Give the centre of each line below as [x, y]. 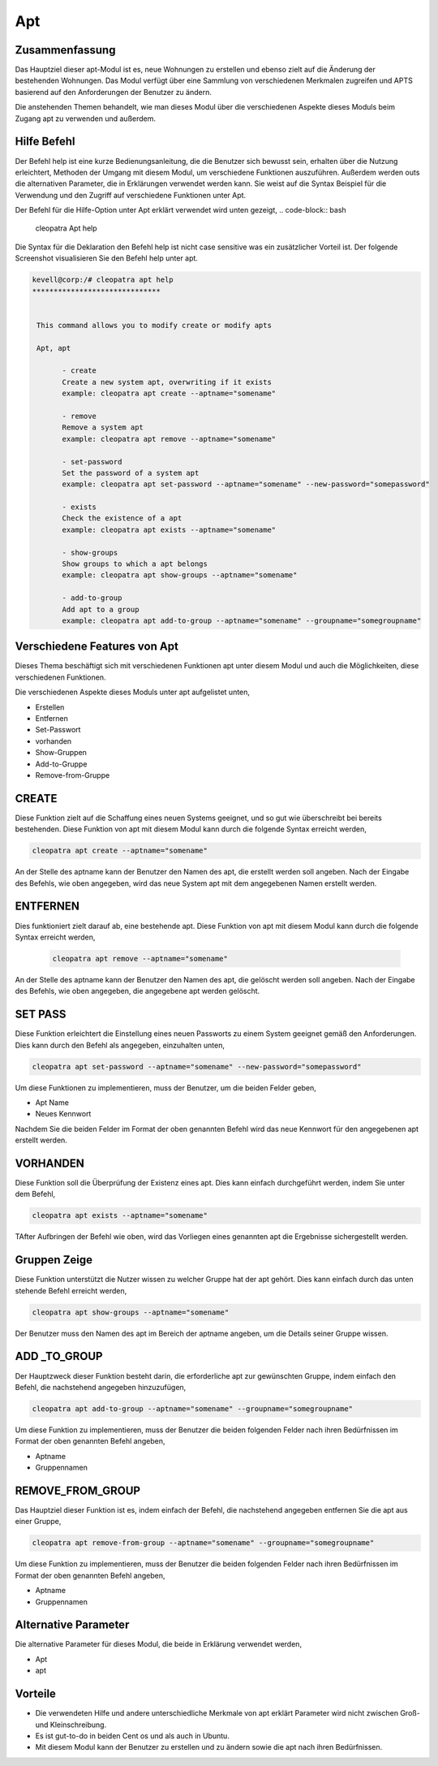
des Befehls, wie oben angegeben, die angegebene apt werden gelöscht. [137, 991]
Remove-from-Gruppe [73, 775]
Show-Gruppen [61, 753]
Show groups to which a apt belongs [135, 564]
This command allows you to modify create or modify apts [154, 325]
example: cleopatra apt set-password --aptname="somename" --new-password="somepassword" [246, 484]
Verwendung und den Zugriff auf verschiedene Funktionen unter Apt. [131, 195]
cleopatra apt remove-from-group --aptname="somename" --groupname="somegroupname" [203, 1543]
